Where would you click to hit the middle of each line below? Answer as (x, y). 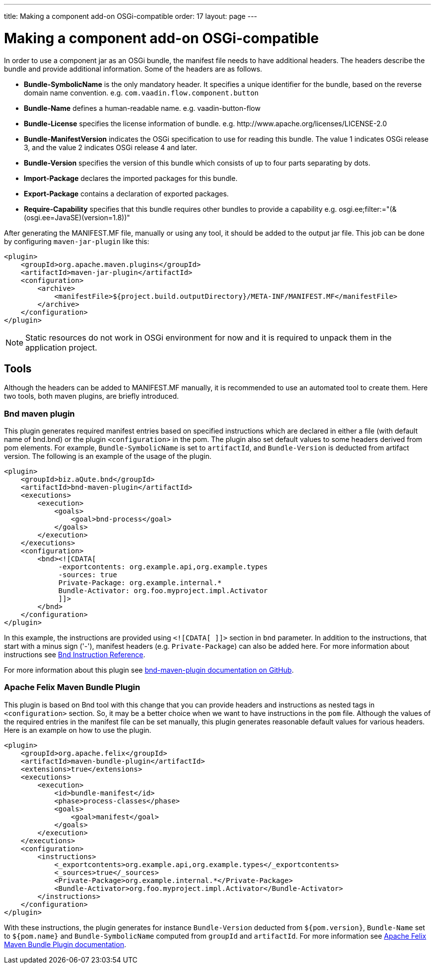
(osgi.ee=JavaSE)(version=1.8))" (77, 217)
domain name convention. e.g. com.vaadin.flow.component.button (141, 92)
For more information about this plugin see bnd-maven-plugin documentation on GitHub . (149, 670)
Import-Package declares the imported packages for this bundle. (131, 178)
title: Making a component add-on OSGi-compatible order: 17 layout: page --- (131, 16)
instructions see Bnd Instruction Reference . (75, 655)
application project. (61, 347)
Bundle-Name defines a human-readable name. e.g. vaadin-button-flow (142, 108)
